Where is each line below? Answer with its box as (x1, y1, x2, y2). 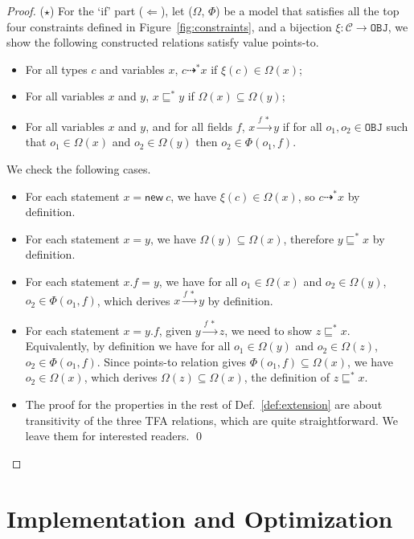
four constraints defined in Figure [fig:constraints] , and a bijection (6, 18, 332, 35)
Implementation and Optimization (6, 501, 393, 534)
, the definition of (244, 369, 330, 386)
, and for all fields (146, 117, 233, 134)
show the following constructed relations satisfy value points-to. (6, 34, 319, 51)
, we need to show (224, 321, 313, 338)
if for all (282, 117, 322, 134)
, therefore (283, 230, 334, 247)
